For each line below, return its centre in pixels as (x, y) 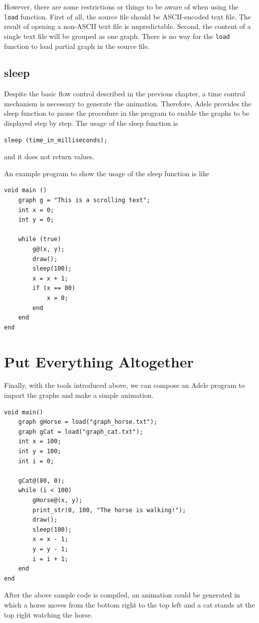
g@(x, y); (49, 249)
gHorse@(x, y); (58, 500)
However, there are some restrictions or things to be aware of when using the (121, 6)
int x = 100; (40, 442)
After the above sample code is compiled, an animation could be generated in (122, 595)
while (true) (40, 239)
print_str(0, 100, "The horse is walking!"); (109, 510)
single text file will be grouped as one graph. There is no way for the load (117, 36)
